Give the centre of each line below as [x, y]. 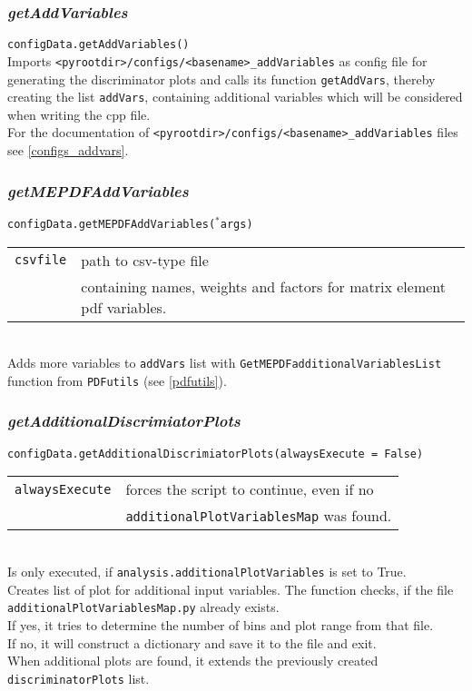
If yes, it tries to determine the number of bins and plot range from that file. [221, 624]
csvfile [41, 260]
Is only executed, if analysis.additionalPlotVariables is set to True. [207, 572]
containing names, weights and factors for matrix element [264, 286]
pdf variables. [124, 307]
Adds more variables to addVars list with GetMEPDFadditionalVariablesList [225, 363]
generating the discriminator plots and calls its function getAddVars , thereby [221, 79]
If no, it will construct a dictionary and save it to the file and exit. [192, 642]
